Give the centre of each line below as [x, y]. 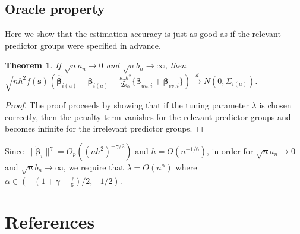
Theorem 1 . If [33, 65]
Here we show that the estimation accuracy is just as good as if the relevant [143, 34]
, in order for [230, 151]
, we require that [94, 167]
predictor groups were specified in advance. [83, 45]
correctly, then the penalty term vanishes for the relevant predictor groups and [148, 116]
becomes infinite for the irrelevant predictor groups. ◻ [104, 128]
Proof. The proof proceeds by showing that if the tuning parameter [127, 105]
